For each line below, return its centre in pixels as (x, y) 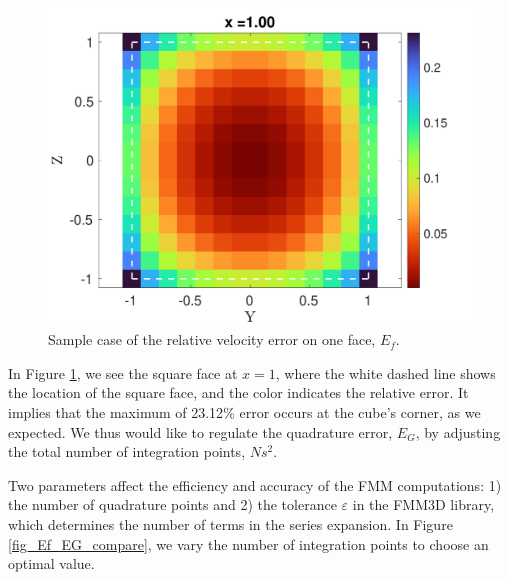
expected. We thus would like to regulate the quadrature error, (200, 431)
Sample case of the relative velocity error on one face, (212, 339)
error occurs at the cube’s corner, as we (360, 411)
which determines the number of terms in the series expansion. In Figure (230, 523)
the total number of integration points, (127, 451)
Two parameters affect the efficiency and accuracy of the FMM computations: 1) (255, 484)
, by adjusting (458, 431)
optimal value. (51, 563)
